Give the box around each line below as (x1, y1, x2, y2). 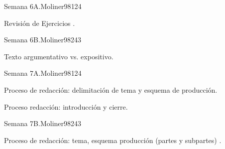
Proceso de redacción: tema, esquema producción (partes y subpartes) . (4, 135, 222, 145)
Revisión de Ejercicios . (4, 17, 75, 28)
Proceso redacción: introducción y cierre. (4, 101, 128, 112)
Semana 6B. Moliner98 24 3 (4, 34, 82, 45)
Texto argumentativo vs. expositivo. (4, 51, 113, 61)
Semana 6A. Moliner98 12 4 (4, 1, 82, 11)
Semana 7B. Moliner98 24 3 (4, 118, 82, 129)
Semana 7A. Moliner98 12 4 (4, 68, 82, 78)
